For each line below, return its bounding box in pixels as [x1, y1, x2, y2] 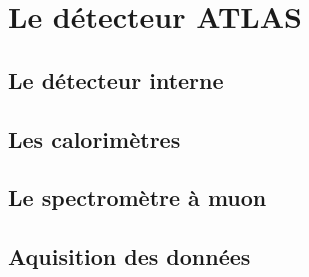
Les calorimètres [8, 123, 181, 154]
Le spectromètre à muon [8, 182, 267, 213]
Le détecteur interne [8, 64, 224, 95]
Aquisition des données [8, 241, 251, 272]
